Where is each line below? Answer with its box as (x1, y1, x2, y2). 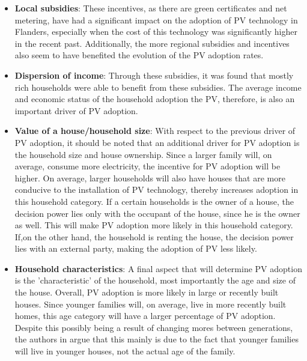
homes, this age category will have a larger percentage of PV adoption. (14, 309, 276, 322)
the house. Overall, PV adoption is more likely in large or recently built (14, 286, 279, 299)
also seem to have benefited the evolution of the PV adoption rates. (14, 49, 264, 61)
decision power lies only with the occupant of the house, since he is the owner (14, 207, 300, 219)
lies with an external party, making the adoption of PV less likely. (14, 242, 257, 255)
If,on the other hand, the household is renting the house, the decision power (14, 230, 294, 243)
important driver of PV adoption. (14, 104, 138, 117)
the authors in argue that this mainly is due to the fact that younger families (14, 333, 299, 345)
